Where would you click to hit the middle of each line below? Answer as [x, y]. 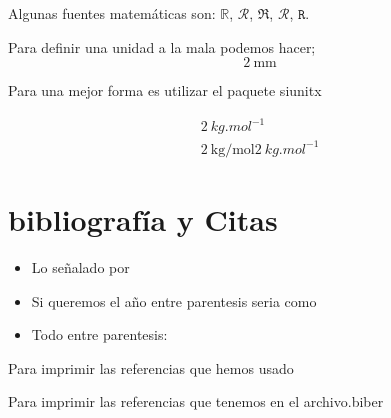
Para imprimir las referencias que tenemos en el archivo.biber [196, 401]
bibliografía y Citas [143, 219]
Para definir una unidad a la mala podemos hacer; [162, 46]
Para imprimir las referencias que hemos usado [151, 367]
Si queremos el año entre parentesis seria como [174, 300]
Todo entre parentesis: [99, 334]
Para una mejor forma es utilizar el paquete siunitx [165, 90]
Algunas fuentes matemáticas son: [112, 13]
